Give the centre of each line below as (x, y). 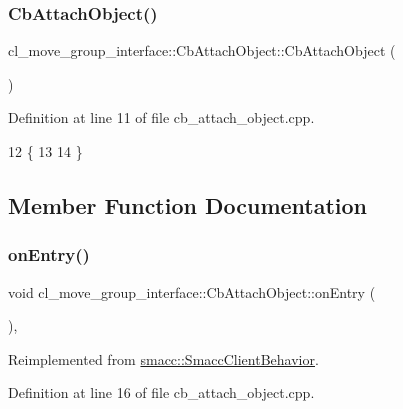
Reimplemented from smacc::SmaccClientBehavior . (163, 358)
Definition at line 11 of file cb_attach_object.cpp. (161, 117)
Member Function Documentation (188, 204)
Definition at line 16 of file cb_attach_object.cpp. (161, 392)
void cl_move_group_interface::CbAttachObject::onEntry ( (192, 291)
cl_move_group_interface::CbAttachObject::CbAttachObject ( (202, 50)
